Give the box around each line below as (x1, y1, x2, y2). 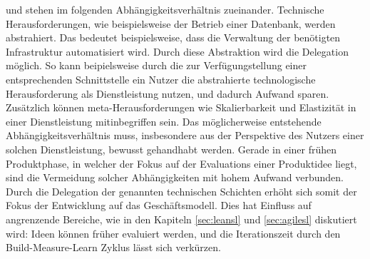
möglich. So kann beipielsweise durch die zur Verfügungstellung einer (6, 58, 307, 73)
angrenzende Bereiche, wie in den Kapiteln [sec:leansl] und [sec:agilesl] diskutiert (6, 211, 357, 226)
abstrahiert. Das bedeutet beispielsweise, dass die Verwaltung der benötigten (6, 30, 341, 45)
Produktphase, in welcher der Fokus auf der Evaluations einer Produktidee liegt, (6, 156, 357, 171)
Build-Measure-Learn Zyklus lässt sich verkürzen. (6, 240, 221, 255)
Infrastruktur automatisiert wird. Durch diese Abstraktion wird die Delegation (6, 44, 349, 59)
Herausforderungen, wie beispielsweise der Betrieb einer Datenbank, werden (6, 16, 336, 31)
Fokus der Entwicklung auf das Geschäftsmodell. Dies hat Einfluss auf (6, 198, 312, 213)
